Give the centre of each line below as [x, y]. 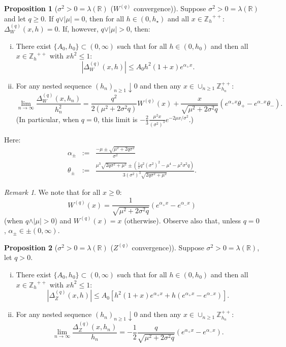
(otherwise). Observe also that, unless [183, 220]
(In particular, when [47, 119]
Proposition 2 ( [31, 247]
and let [15, 18]
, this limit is [117, 119]
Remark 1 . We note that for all [52, 192]
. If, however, [78, 28]
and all [179, 18]
